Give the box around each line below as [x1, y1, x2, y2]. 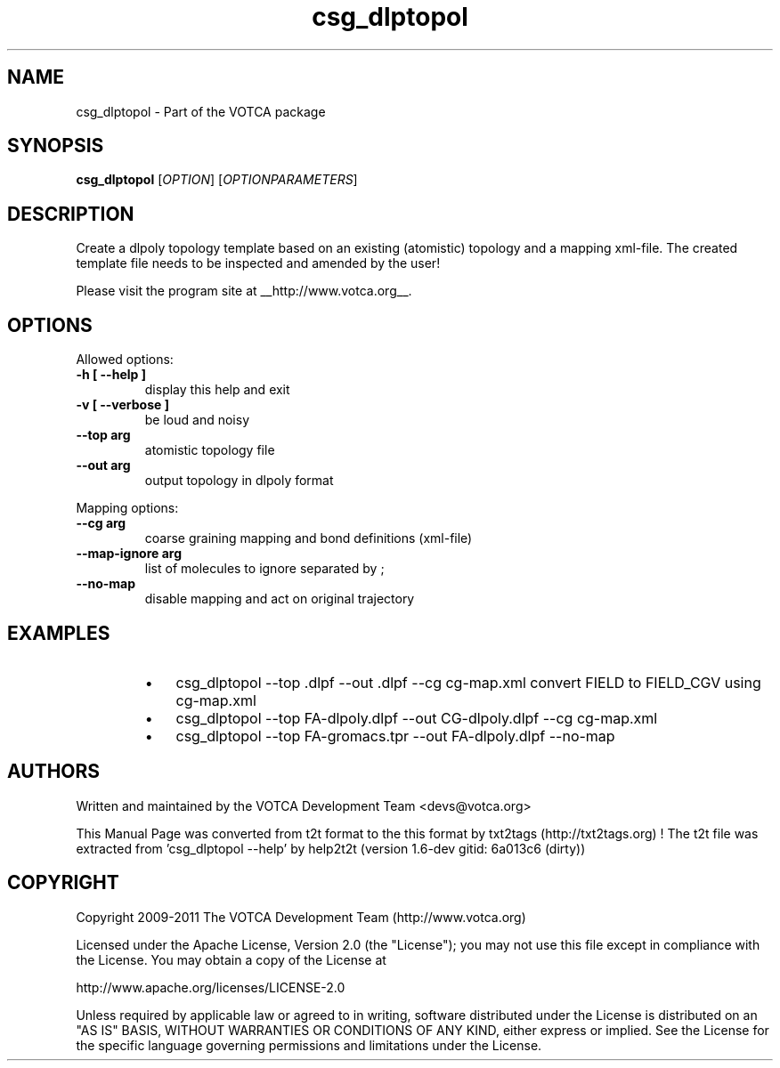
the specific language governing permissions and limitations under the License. [76, 1037, 542, 1053]
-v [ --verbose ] [76, 397, 169, 413]
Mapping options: [76, 500, 179, 516]
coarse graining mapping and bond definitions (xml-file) [144, 530, 473, 546]
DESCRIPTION [7, 202, 134, 225]
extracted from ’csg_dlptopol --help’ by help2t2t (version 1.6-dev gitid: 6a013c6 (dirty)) [76, 840, 586, 856]
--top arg [76, 427, 131, 443]
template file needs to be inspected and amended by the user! [76, 255, 441, 271]
